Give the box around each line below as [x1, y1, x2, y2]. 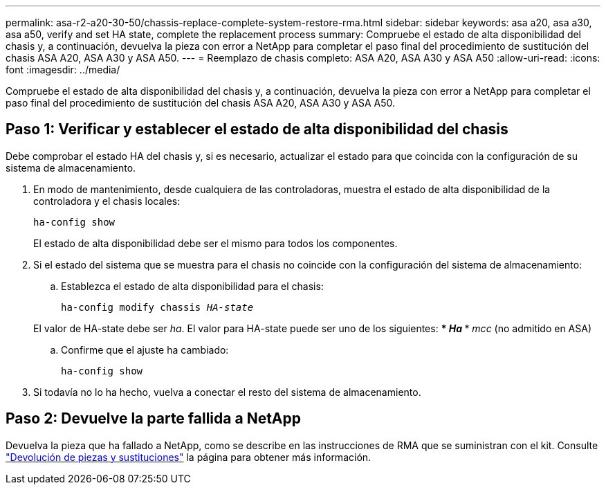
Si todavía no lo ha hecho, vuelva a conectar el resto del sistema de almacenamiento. [33, 385, 421, 398]
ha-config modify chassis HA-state [61, 301, 254, 313]
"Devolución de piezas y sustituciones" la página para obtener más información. [6, 451, 371, 463]
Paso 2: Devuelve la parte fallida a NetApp [6, 410, 301, 428]
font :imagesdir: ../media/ [6, 64, 120, 75]
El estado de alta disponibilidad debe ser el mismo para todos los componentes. [33, 237, 398, 249]
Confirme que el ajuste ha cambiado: [61, 343, 229, 356]
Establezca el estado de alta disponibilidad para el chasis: [61, 280, 324, 292]
